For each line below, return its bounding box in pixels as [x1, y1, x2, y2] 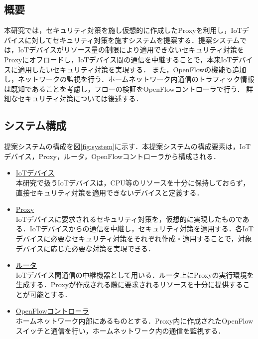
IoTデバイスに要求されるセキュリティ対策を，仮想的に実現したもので [15, 213, 243, 224]
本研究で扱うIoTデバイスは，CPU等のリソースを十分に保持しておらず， [15, 177, 250, 187]
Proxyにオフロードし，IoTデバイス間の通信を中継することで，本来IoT [4, 54, 232, 64]
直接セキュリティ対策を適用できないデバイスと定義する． [15, 187, 204, 197]
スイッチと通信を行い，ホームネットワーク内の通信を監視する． [15, 325, 225, 336]
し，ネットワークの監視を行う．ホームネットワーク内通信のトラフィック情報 [4, 74, 255, 84]
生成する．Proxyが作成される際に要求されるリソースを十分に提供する [15, 279, 243, 290]
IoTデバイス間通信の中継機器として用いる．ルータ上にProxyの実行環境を [15, 269, 254, 280]
